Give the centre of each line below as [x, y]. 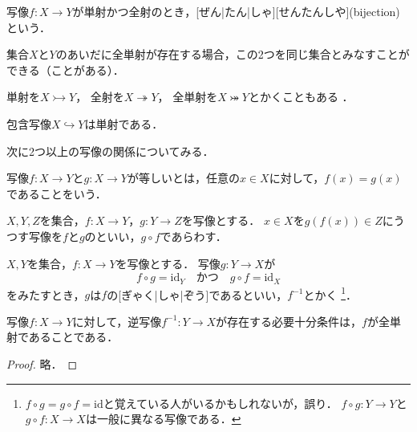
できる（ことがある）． [65, 69]
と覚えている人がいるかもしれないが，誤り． [220, 403]
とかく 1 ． [330, 293]
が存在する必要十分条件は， [289, 321]
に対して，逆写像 [117, 321]
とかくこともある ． [301, 97]
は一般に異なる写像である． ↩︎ [163, 419]
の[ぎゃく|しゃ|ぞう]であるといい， [197, 294]
